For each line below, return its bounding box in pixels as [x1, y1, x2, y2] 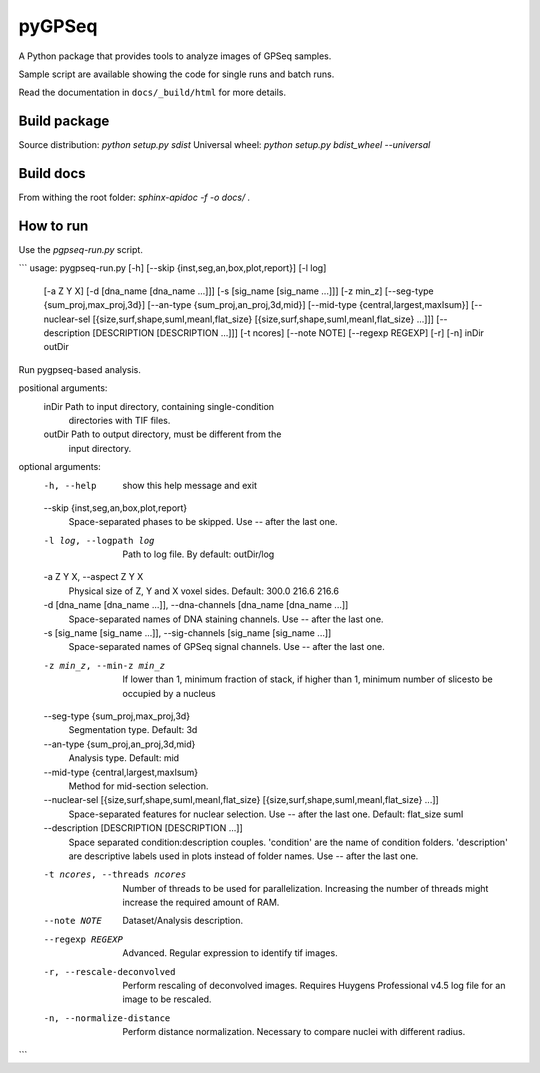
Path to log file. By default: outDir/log [122, 548, 275, 560]
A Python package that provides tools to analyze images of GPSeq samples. [18, 50, 332, 62]
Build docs [18, 165, 86, 182]
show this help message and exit [122, 479, 257, 491]
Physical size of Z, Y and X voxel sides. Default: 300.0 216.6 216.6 [68, 585, 340, 597]
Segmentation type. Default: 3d [68, 724, 198, 736]
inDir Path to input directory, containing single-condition [43, 400, 275, 412]
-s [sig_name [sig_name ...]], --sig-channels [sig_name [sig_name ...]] [43, 627, 332, 639]
